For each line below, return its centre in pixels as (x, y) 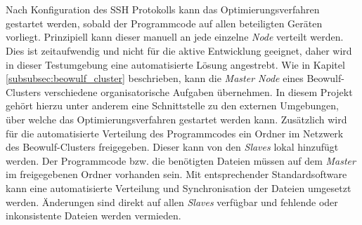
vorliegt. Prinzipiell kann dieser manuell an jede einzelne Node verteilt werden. (175, 37)
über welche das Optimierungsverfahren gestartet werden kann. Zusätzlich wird (176, 119)
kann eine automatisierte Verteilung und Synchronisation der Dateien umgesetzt (179, 187)
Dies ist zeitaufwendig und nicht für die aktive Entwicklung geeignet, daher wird (179, 50)
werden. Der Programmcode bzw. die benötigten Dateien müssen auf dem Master (181, 160)
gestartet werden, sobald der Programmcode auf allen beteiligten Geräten (164, 23)
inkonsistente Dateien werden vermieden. (93, 216)
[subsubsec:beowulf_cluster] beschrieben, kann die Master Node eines (155, 78)
